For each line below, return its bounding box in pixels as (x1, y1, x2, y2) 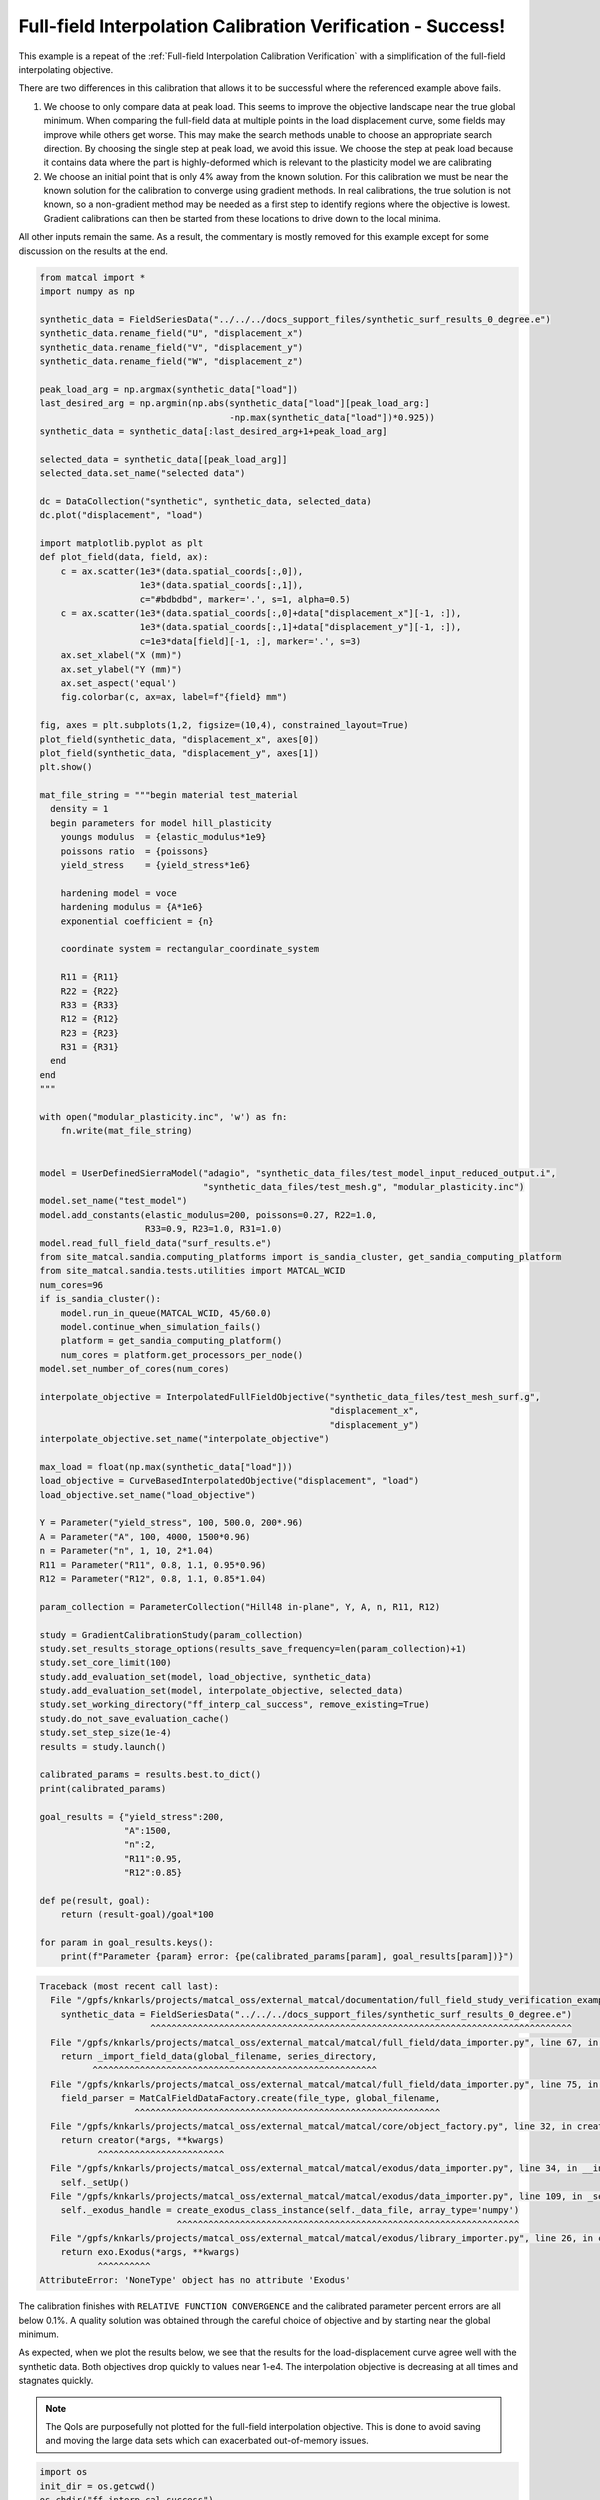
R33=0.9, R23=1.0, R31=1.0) (145, 1223, 283, 1235)
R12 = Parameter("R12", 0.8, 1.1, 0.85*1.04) (39, 1573, 267, 1584)
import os (39, 2466, 88, 2478)
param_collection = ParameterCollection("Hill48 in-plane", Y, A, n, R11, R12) (39, 1601, 441, 1612)
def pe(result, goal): (39, 1895, 151, 1906)
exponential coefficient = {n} (60, 915, 214, 927)
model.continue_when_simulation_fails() (60, 1321, 262, 1332)
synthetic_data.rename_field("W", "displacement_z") (39, 355, 304, 367)
